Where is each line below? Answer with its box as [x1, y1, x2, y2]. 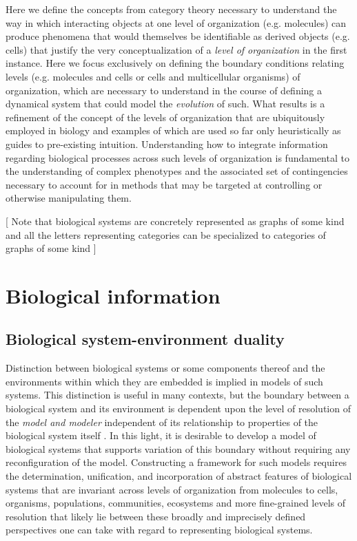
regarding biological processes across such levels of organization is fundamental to [6, 150, 349, 165]
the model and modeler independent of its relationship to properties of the [6, 414, 318, 429]
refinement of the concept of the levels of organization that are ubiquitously [6, 109, 325, 124]
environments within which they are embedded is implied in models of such [6, 374, 323, 388]
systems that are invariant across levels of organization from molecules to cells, [6, 482, 338, 496]
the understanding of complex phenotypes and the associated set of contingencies [6, 164, 348, 178]
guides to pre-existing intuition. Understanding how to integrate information [6, 136, 328, 151]
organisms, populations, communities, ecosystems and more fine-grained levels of [6, 496, 346, 510]
